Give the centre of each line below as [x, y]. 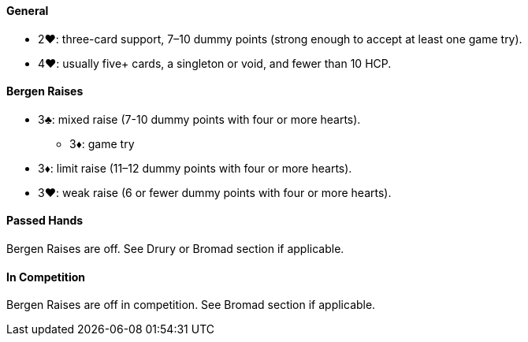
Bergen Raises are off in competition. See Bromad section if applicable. [191, 305]
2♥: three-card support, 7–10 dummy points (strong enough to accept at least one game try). [280, 39]
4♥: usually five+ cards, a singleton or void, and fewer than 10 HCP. [215, 63]
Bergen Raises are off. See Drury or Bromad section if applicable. [175, 249]
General [28, 11]
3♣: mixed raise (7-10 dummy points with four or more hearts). [199, 119]
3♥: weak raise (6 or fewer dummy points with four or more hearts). [215, 192]
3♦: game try [102, 143]
